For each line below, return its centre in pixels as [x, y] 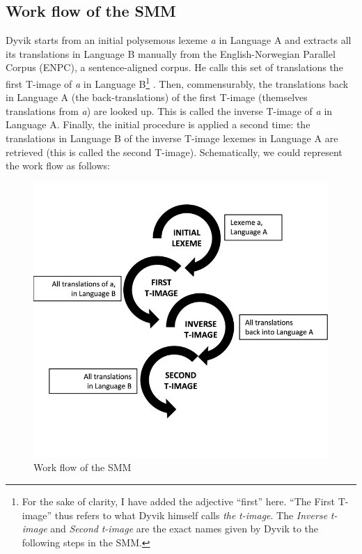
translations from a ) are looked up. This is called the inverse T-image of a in [169, 110]
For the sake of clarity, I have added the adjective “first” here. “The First [178, 501]
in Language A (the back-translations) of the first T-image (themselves [157, 97]
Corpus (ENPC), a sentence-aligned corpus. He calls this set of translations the [174, 67]
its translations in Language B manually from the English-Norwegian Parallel [171, 53]
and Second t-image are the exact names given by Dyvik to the [184, 529]
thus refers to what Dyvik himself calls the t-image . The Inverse [191, 515]
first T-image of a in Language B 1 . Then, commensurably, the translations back [177, 82]
